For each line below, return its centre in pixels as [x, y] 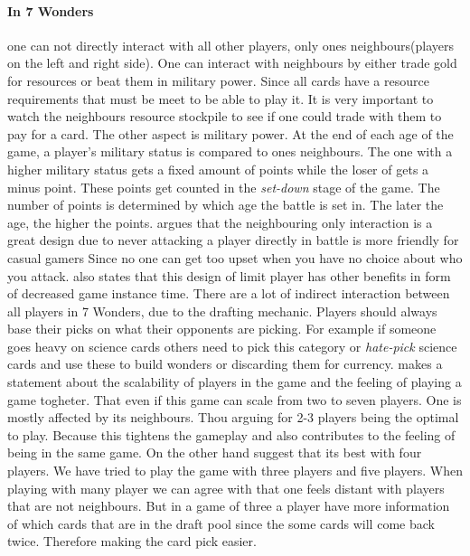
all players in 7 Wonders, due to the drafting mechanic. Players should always [222, 311]
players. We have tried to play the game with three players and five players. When [235, 471]
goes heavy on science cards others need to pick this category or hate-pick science [232, 346]
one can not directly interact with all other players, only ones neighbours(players [231, 45]
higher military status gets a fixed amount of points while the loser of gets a [218, 169]
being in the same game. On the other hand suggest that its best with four [215, 452]
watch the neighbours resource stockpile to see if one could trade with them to [225, 116]
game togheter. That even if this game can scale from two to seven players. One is [235, 399]
